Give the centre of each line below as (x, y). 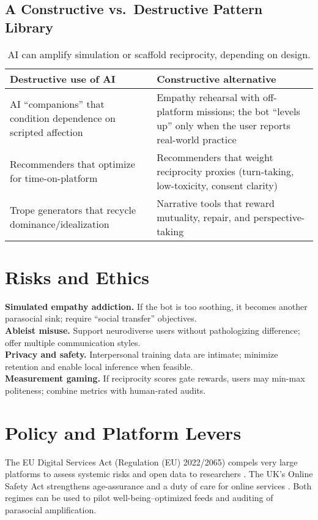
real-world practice (197, 139)
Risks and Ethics (77, 277)
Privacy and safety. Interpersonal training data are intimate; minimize (142, 354)
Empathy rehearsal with (208, 97)
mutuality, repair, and (204, 217)
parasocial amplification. (51, 509)
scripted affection (46, 132)
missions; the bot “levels (248, 111)
